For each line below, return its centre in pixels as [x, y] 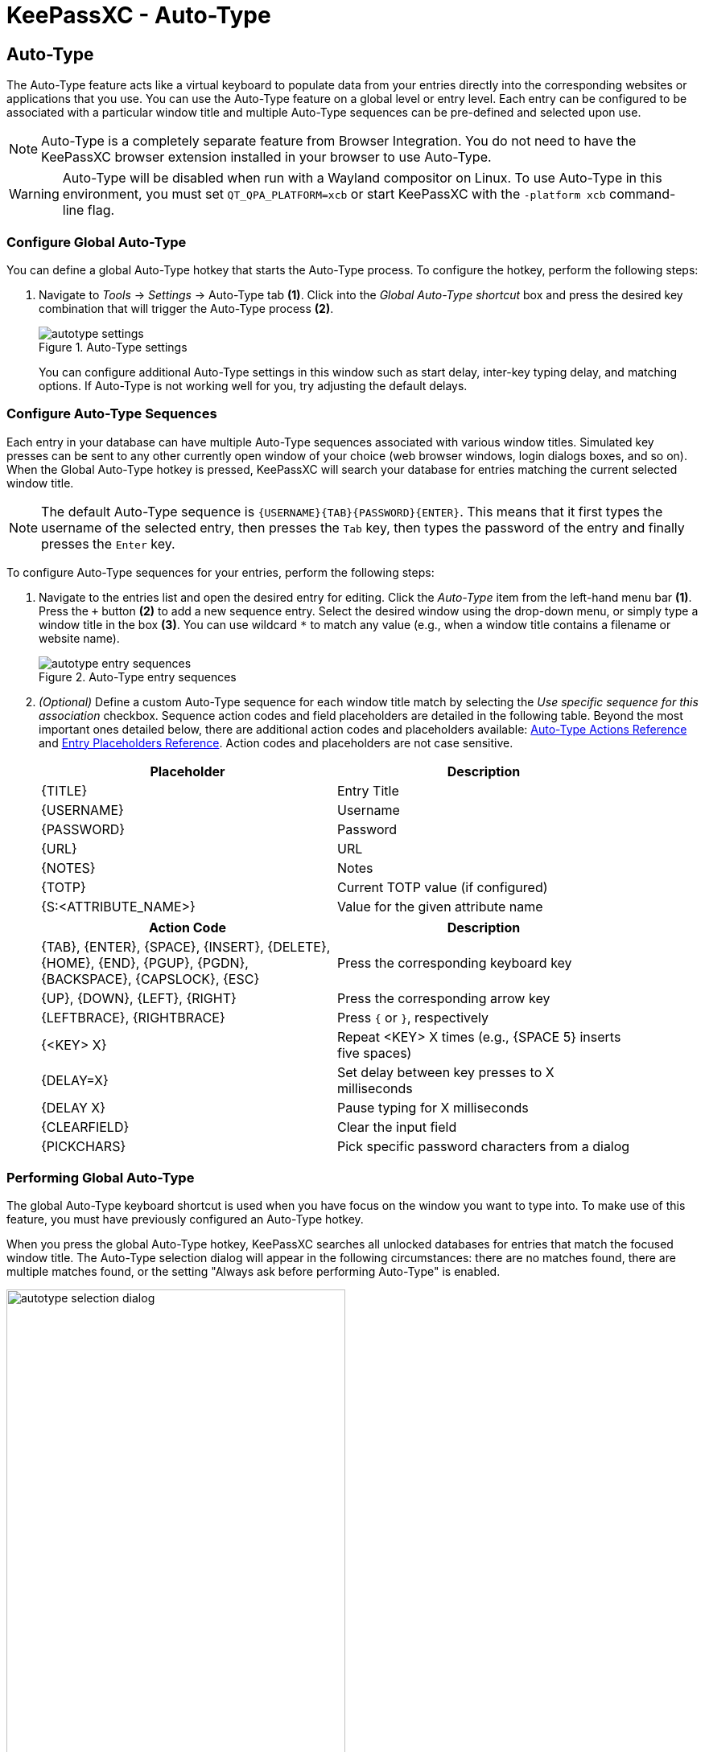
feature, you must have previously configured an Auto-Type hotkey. [185, 1219]
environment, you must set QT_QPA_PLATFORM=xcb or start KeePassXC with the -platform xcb [334, 194]
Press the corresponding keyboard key [455, 962]
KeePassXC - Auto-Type [139, 15]
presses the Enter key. [108, 543]
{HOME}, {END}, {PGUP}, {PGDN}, [145, 962]
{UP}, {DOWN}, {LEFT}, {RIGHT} [139, 998]
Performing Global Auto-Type [101, 1178]
